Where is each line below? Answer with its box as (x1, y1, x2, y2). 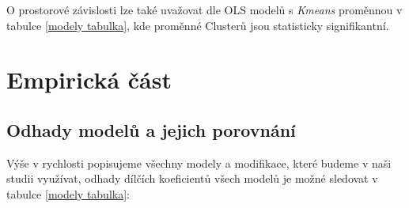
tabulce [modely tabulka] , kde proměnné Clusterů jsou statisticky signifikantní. (6, 17, 389, 33)
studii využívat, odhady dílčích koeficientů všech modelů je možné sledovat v (6, 170, 378, 187)
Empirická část (6, 63, 172, 96)
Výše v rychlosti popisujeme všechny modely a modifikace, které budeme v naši (6, 154, 392, 171)
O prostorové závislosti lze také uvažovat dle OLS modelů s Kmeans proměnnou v (6, 2, 403, 17)
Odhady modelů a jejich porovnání (6, 117, 296, 142)
